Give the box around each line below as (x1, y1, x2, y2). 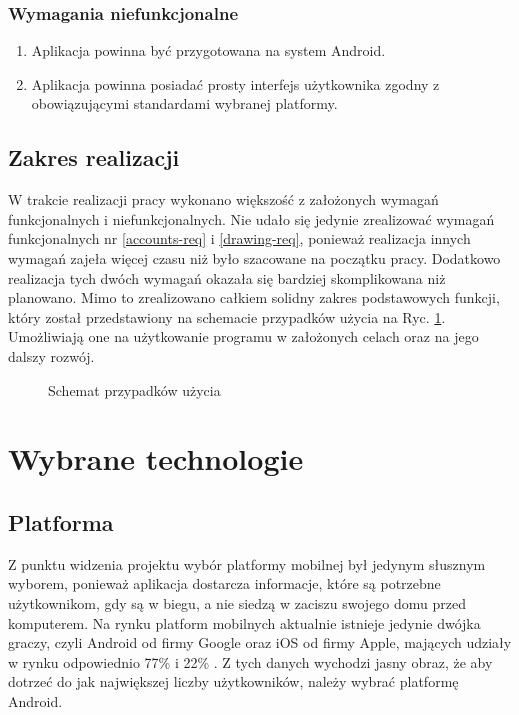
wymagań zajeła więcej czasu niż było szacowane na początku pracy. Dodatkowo (8, 247, 501, 268)
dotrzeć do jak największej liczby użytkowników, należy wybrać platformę (8, 671, 459, 692)
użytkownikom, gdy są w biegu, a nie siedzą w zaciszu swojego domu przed (8, 592, 467, 613)
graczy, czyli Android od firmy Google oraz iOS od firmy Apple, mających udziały (8, 632, 512, 653)
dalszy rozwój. (8, 345, 95, 366)
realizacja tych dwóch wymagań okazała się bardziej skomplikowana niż (8, 267, 446, 288)
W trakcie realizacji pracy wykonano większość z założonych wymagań (8, 189, 439, 210)
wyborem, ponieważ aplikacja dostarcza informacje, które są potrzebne (8, 573, 441, 594)
